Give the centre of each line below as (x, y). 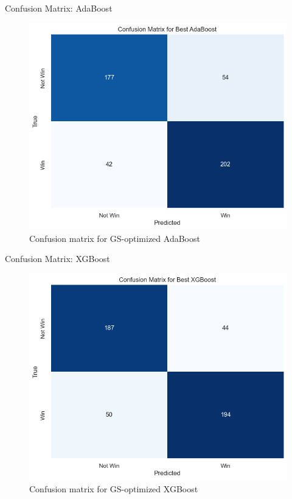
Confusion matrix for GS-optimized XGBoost (114, 488)
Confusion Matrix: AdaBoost (59, 8)
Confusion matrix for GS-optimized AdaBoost (115, 238)
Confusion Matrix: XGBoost (57, 259)
